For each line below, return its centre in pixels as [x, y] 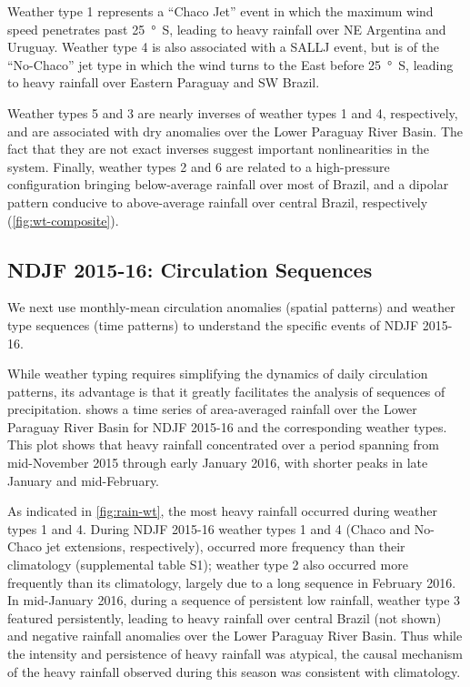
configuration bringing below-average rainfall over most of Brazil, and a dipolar [228, 184]
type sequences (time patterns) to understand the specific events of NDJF [213, 324]
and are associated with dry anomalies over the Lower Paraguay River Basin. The [235, 131]
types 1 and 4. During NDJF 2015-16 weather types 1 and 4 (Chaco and [209, 528]
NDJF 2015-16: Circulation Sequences [190, 269]
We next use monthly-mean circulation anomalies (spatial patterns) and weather [231, 307]
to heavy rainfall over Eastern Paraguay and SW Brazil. [164, 82]
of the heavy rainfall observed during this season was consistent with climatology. [234, 671]
